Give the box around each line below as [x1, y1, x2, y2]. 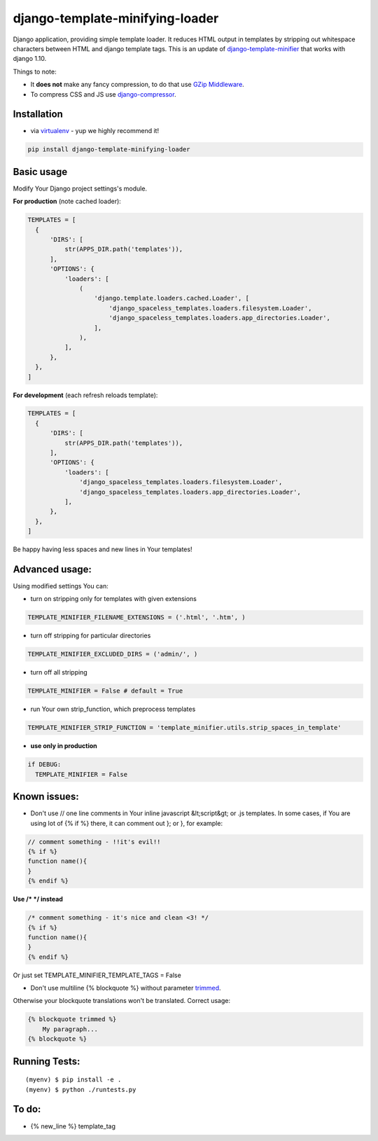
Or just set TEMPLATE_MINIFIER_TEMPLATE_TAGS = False [13, 971, 181, 979]
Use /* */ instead [13, 895, 63, 904]
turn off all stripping [30, 668, 87, 677]
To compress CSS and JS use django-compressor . [30, 90, 176, 98]
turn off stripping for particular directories [30, 631, 151, 640]
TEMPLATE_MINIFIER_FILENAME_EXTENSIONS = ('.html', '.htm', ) [27, 614, 246, 621]
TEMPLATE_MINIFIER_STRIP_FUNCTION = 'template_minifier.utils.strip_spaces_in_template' [27, 724, 342, 732]
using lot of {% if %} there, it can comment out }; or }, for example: [30, 819, 223, 827]
